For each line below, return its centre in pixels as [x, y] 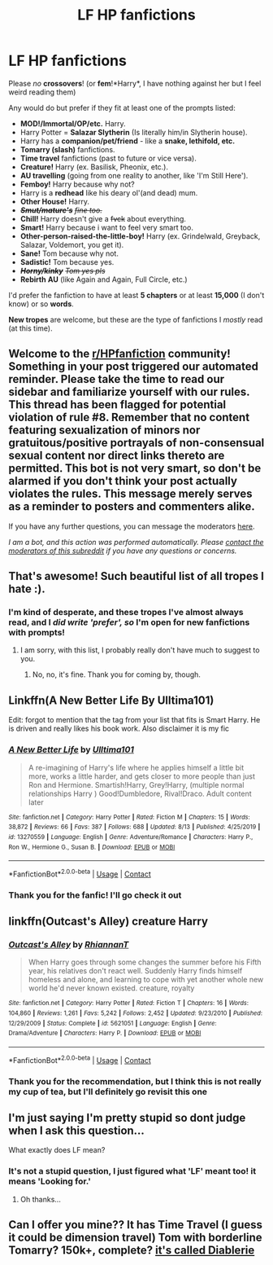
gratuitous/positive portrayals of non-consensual [136, 443]
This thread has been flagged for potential [117, 405]
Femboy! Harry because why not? [78, 184]
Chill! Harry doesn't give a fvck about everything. [103, 218]
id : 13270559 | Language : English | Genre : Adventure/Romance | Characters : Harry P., [131, 837]
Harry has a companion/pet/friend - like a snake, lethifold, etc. [128, 141]
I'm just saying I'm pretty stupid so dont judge [127, 1118]
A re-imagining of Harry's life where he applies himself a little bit [136, 767]
